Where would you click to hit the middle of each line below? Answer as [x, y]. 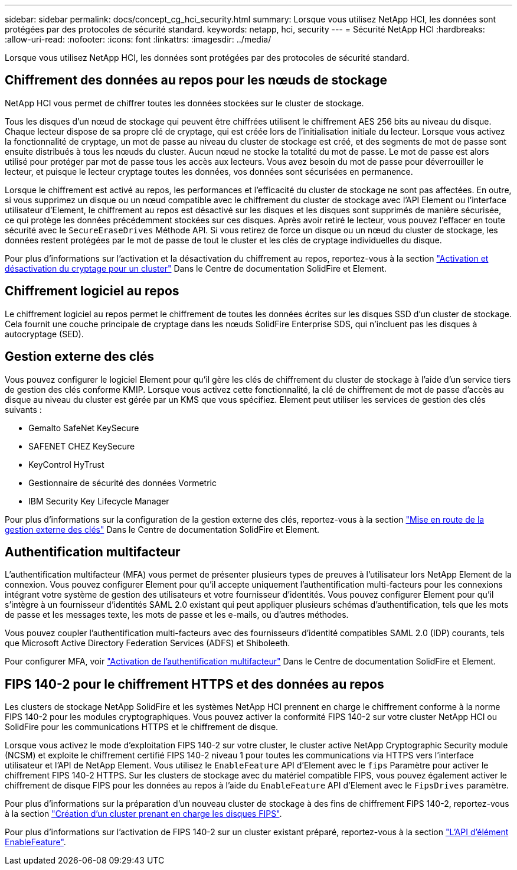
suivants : [23, 409]
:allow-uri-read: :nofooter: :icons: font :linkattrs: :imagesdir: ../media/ [138, 39]
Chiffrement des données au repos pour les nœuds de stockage [196, 80]
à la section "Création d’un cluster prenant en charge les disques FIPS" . [143, 814]
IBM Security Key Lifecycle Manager [99, 501]
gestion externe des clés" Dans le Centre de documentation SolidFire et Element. [162, 529]
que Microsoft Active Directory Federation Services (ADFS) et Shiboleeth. [148, 643]
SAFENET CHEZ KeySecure [82, 446]
